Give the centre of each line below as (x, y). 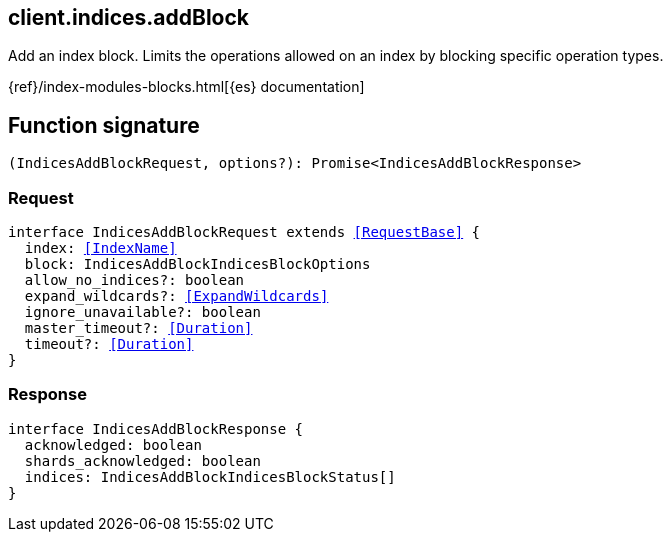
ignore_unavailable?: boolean (142, 312)
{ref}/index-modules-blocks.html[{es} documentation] (186, 87)
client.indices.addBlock (129, 17)
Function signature (104, 125)
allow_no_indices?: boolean (134, 280)
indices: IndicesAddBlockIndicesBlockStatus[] (210, 476)
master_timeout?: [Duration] (138, 328)
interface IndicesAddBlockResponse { (156, 428)
